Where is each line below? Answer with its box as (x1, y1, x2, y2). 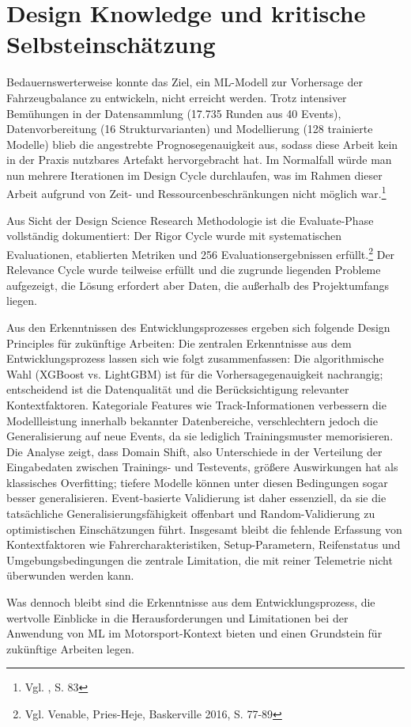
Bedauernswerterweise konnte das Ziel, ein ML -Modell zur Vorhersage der (6, 74, 363, 90)
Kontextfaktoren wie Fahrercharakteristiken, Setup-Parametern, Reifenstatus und (6, 536, 401, 553)
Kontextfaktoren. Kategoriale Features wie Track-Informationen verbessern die (6, 396, 386, 413)
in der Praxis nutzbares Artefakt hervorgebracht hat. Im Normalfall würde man (6, 151, 392, 168)
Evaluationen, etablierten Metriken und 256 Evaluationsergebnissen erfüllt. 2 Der (6, 243, 395, 262)
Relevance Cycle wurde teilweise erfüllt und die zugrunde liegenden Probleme (6, 261, 381, 278)
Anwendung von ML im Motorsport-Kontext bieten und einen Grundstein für (6, 625, 383, 641)
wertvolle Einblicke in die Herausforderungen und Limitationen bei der (6, 609, 349, 626)
